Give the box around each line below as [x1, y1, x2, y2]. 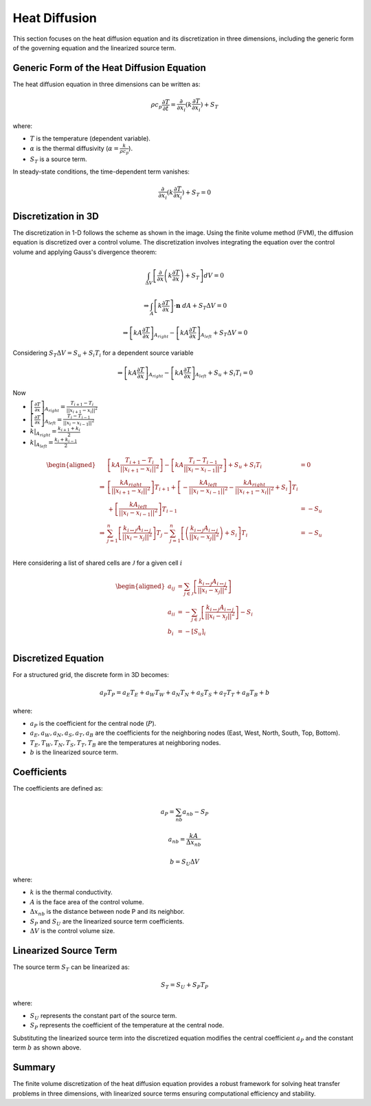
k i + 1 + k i [57, 426, 80, 433]
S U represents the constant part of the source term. [30, 1012, 177, 1021]
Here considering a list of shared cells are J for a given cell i [12, 559, 183, 567]
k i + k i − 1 [54, 437, 78, 444]
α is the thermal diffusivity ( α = [30, 145, 120, 153]
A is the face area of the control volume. [30, 897, 144, 906]
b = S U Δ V [169, 857, 200, 867]
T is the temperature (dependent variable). [30, 134, 151, 143]
